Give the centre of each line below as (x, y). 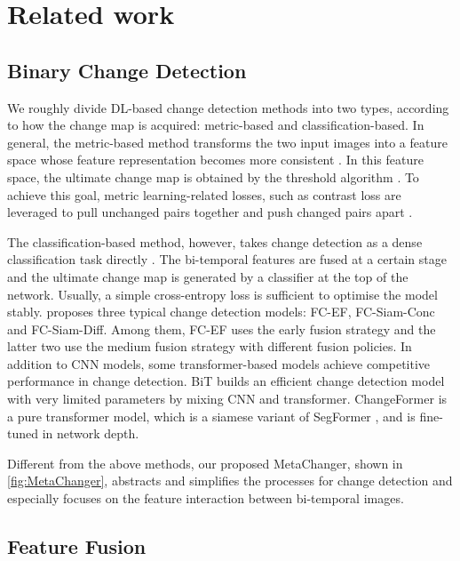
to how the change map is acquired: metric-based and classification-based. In (216, 125)
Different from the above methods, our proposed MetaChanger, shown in (205, 463)
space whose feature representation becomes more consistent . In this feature (215, 160)
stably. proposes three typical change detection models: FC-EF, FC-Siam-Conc (221, 312)
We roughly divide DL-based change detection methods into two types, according (228, 107)
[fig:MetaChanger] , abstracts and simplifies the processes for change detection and (230, 481)
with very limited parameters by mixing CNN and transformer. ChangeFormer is (227, 399)
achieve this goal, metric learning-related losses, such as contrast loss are (204, 194)
